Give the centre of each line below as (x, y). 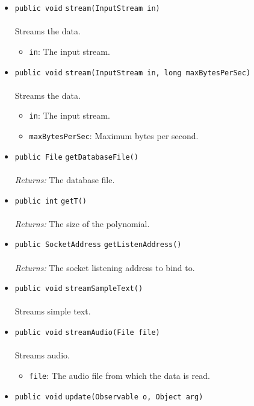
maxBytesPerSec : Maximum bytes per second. (114, 136)
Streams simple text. (53, 311)
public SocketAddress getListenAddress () (98, 245)
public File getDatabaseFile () (76, 157)
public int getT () (51, 201)
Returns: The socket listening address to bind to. (105, 267)
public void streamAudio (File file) (87, 333)
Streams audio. (42, 355)
